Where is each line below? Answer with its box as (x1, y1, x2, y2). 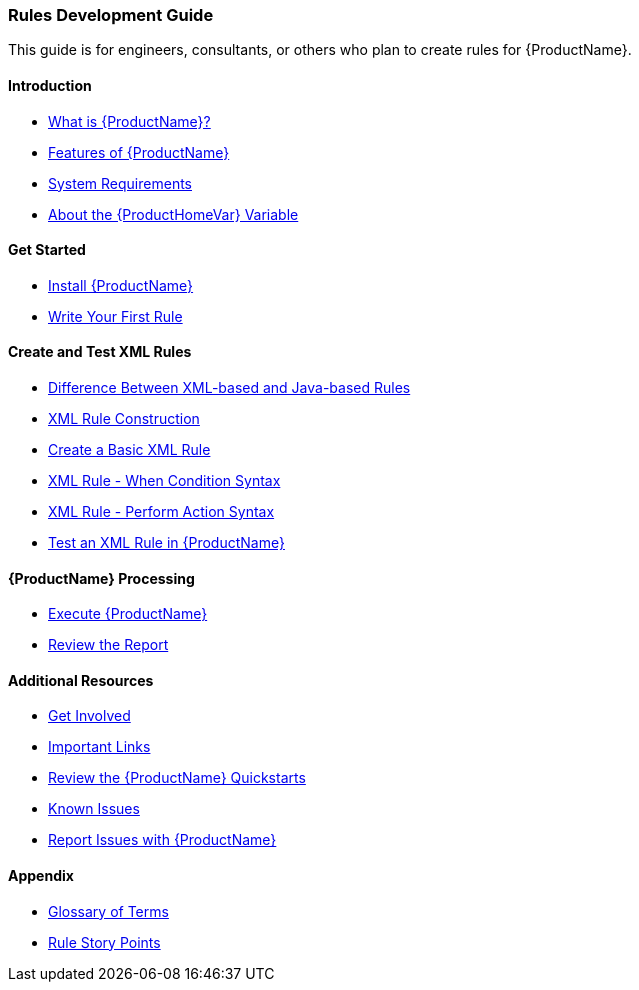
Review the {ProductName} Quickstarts (48, 769, 306, 787)
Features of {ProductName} (48, 143, 230, 161)
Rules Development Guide (8, 5, 214, 25)
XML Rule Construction (48, 410, 200, 428)
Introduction (8, 76, 92, 94)
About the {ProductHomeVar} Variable (48, 205, 299, 223)
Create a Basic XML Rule (48, 441, 211, 459)
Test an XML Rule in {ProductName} (48, 534, 285, 552)
